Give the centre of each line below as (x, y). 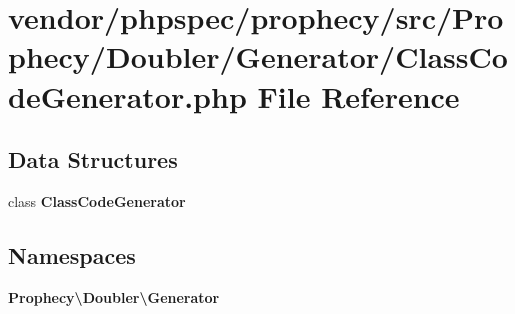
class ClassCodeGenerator (97, 200)
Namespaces (72, 254)
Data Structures (93, 159)
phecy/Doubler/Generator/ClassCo (258, 56)
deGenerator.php (127, 95)
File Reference (358, 95)
